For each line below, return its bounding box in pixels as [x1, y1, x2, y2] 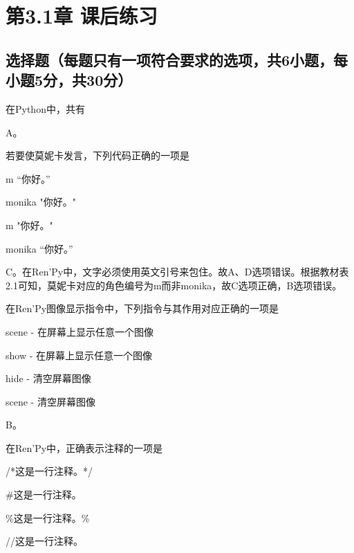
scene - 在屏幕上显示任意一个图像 [6, 324, 153, 338]
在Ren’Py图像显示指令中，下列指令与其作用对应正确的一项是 [6, 301, 279, 316]
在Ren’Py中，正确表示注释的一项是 [6, 440, 163, 455]
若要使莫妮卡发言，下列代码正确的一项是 [6, 148, 189, 163]
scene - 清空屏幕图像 [6, 394, 95, 408]
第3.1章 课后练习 [6, 1, 158, 30]
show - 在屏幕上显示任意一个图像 [6, 347, 153, 362]
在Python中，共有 [6, 101, 85, 116]
